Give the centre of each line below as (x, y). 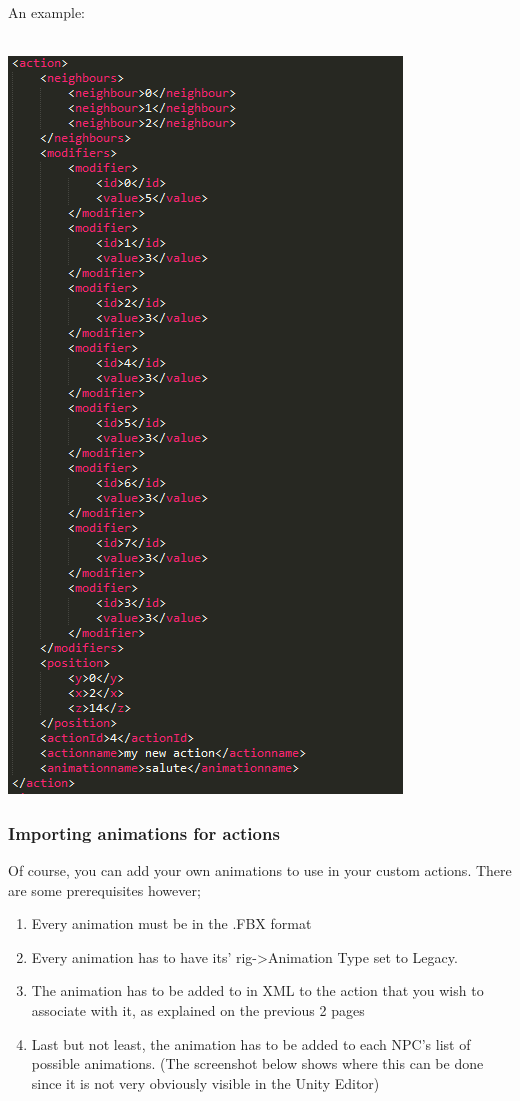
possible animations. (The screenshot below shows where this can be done (257, 1063)
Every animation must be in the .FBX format (171, 923)
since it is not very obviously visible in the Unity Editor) (205, 1082)
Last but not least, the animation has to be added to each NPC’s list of (251, 1043)
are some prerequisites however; (104, 889)
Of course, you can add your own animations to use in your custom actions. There (260, 870)
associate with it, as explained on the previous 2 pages (198, 1009)
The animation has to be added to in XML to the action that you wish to (257, 990)
